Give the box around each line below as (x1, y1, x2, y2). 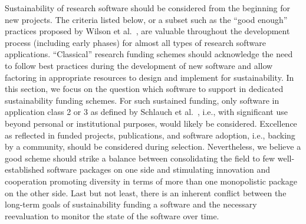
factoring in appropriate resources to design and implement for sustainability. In (5, 71, 294, 83)
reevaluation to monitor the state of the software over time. (5, 209, 219, 222)
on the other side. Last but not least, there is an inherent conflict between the (5, 186, 287, 199)
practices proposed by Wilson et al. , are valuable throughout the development (5, 25, 290, 37)
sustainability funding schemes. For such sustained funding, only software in (5, 94, 279, 106)
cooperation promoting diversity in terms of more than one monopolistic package (5, 174, 297, 187)
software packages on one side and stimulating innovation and (47, 163, 271, 176)
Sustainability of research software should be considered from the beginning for (5, 2, 291, 14)
